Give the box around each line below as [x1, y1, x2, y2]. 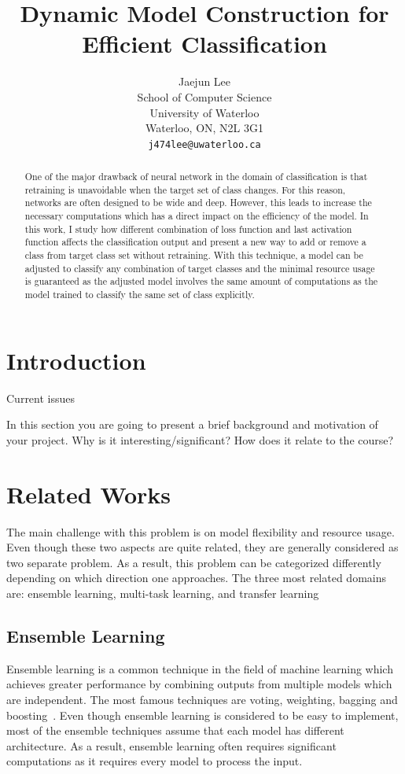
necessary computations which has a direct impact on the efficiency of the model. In [24, 209, 369, 223]
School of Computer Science [137, 88, 272, 105]
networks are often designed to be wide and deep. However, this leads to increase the [24, 196, 372, 209]
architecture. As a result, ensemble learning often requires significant [6, 737, 337, 754]
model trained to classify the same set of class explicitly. [24, 288, 255, 301]
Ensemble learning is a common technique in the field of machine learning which [6, 660, 393, 676]
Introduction [6, 344, 146, 376]
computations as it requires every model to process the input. [6, 753, 303, 769]
